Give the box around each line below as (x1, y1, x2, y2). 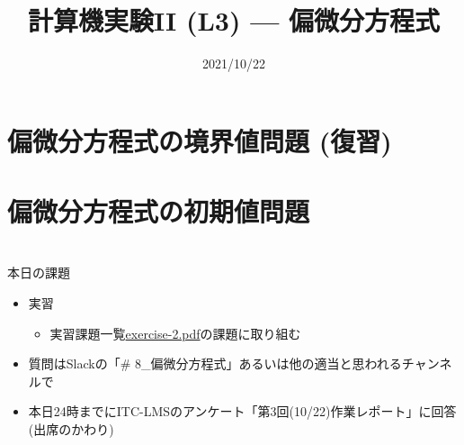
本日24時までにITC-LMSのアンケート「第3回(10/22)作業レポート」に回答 (28, 402, 457, 421)
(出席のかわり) (28, 420, 114, 439)
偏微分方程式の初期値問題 (7, 193, 310, 230)
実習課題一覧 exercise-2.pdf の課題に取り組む (49, 323, 301, 342)
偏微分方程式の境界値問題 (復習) (7, 122, 392, 159)
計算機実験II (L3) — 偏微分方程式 (27, 2, 441, 39)
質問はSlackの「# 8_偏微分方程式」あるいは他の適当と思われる (28, 354, 402, 373)
